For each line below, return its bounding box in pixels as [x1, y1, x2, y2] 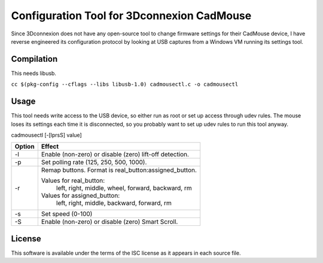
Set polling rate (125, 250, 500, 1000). [41, 158, 147, 167]
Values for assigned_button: [41, 192, 120, 200]
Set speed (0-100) [41, 210, 93, 218]
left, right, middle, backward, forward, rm [56, 199, 172, 207]
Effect [41, 143, 59, 151]
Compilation [11, 54, 58, 64]
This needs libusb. [11, 69, 57, 77]
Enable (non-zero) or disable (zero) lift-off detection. [41, 150, 190, 159]
